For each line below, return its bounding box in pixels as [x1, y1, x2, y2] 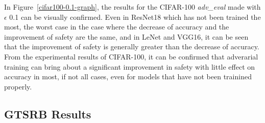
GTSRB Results [4, 106, 91, 121]
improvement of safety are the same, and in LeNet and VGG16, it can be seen [4, 31, 249, 42]
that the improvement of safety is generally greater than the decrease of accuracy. [4, 41, 259, 52]
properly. [4, 81, 32, 91]
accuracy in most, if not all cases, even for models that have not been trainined [4, 71, 252, 82]
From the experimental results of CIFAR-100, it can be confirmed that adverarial [4, 51, 258, 61]
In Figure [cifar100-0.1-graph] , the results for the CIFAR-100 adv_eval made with [4, 2, 261, 12]
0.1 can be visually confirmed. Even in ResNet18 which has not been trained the [9, 11, 261, 22]
